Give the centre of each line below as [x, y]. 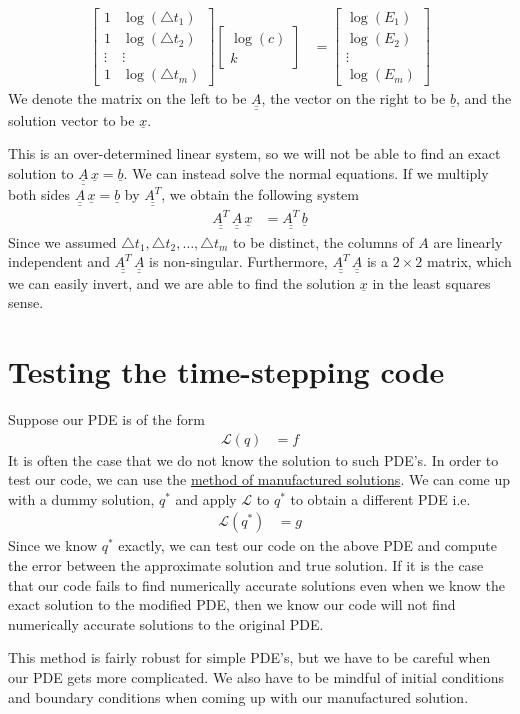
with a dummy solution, [81, 498]
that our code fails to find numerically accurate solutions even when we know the [256, 584]
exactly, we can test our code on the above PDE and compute [307, 545]
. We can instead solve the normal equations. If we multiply [306, 172]
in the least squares [431, 282]
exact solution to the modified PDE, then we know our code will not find [232, 604]
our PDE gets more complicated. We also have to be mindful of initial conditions [256, 676]
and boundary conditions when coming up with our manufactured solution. [238, 696]
